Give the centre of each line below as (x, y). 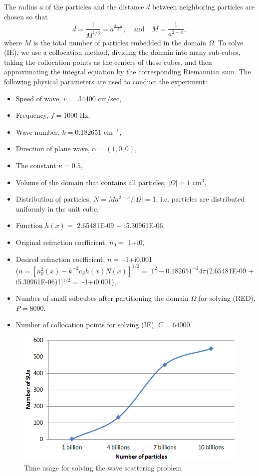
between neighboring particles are (203, 6)
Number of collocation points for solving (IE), (86, 325)
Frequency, (32, 115)
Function (29, 225)
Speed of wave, (38, 98)
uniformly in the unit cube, (57, 208)
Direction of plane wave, (53, 148)
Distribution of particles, (53, 199)
